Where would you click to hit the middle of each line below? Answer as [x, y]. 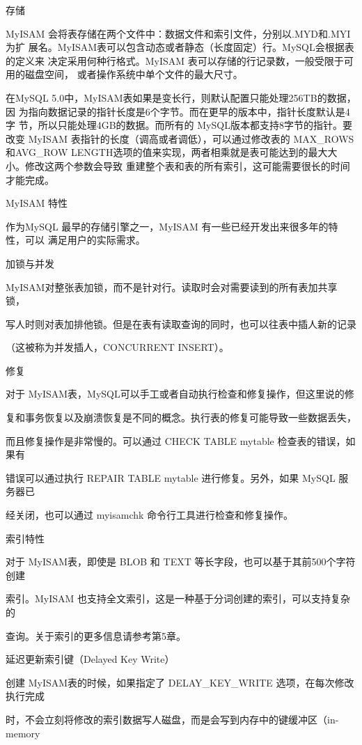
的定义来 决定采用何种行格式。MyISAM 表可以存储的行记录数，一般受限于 [175, 60]
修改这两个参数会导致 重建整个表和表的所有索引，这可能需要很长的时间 [187, 165]
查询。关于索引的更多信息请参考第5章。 [96, 635]
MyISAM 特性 [37, 203]
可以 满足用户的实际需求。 [85, 240]
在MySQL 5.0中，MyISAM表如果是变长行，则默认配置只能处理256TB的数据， [181, 97]
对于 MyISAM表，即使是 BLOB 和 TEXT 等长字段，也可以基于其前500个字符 [181, 562]
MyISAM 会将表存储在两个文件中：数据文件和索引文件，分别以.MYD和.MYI [178, 33]
